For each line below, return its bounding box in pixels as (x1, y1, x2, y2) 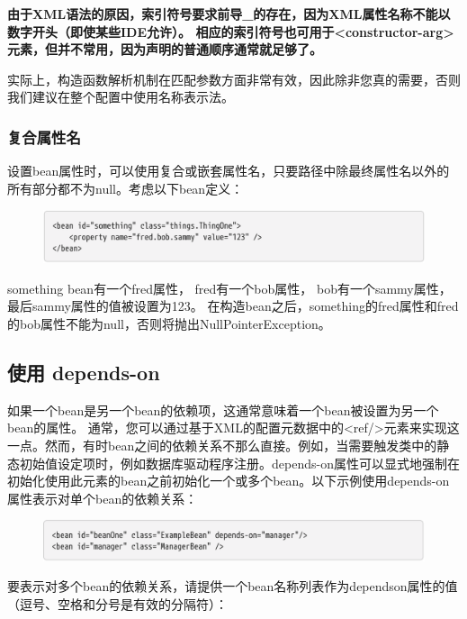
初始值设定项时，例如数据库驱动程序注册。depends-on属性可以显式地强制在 (19, 453, 460, 472)
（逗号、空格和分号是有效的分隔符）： (7, 595, 228, 614)
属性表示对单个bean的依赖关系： (7, 488, 198, 507)
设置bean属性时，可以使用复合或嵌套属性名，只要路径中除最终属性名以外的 (7, 161, 450, 180)
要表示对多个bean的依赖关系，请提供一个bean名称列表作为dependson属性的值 (7, 577, 458, 596)
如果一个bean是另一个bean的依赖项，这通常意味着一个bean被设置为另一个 (7, 400, 439, 419)
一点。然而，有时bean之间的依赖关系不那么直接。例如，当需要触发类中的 (7, 435, 437, 454)
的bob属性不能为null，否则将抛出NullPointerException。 (7, 314, 331, 332)
